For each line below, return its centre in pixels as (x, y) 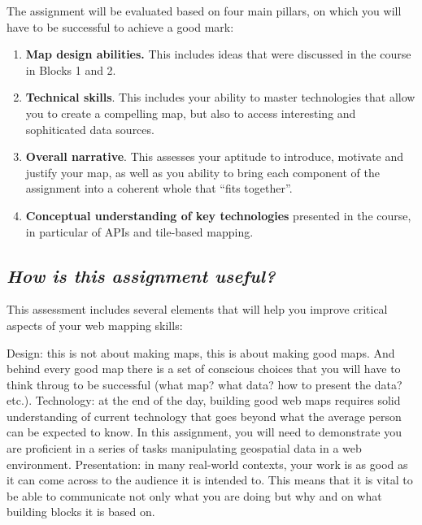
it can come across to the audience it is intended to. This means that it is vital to (210, 480)
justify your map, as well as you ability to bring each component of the (202, 172)
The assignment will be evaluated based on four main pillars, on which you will (204, 11)
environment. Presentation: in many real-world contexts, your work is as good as (207, 464)
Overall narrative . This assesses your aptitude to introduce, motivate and (215, 156)
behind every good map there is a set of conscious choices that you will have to (204, 369)
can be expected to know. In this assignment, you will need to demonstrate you (204, 432)
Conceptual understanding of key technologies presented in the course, (218, 215)
